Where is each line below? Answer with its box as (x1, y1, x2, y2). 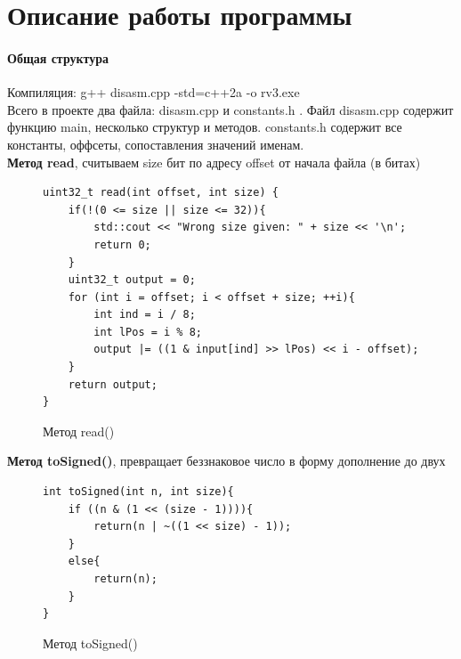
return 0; (93, 238, 151, 251)
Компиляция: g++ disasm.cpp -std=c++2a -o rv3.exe (7, 83, 300, 102)
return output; (68, 378, 158, 391)
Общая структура (7, 48, 109, 67)
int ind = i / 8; (93, 308, 196, 321)
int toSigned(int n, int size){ (43, 485, 234, 499)
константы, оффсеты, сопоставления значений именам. (7, 134, 304, 153)
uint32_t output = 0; (68, 273, 196, 287)
